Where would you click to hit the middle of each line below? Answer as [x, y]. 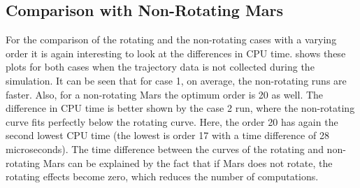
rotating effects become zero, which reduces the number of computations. [162, 176]
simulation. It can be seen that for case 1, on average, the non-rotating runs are [176, 80]
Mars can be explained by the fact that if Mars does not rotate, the [188, 162]
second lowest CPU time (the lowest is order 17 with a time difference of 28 [167, 135]
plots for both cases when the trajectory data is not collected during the [160, 67]
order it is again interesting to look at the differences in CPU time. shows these [176, 53]
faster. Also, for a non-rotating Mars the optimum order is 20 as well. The [165, 94]
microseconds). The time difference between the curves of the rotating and [165, 149]
